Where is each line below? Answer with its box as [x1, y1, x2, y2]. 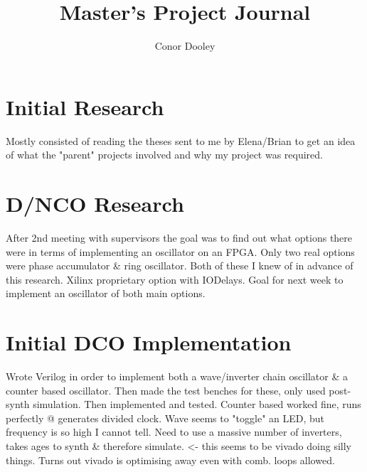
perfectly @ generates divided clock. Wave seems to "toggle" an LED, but [6, 410, 325, 425]
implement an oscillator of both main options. [6, 286, 206, 301]
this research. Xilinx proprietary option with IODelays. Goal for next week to [6, 272, 344, 286]
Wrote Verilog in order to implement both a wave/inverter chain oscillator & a [6, 369, 349, 384]
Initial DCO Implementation [6, 328, 292, 357]
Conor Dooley [154, 38, 216, 53]
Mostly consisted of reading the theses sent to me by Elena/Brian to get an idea [6, 133, 356, 148]
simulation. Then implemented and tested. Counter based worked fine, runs [33, 397, 361, 412]
